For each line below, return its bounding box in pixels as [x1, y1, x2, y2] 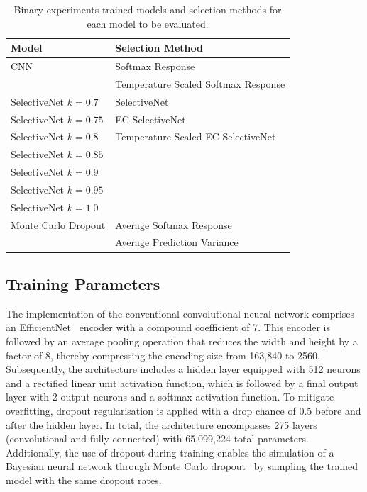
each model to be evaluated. [87, 16, 209, 30]
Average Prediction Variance [115, 235, 239, 250]
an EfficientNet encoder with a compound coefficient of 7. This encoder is [6, 320, 330, 335]
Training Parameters [6, 272, 160, 294]
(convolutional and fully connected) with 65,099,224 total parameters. [6, 431, 309, 446]
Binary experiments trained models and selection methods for [13, 2, 282, 16]
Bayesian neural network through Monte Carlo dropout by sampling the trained [6, 459, 358, 474]
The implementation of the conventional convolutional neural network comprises [6, 306, 355, 320]
